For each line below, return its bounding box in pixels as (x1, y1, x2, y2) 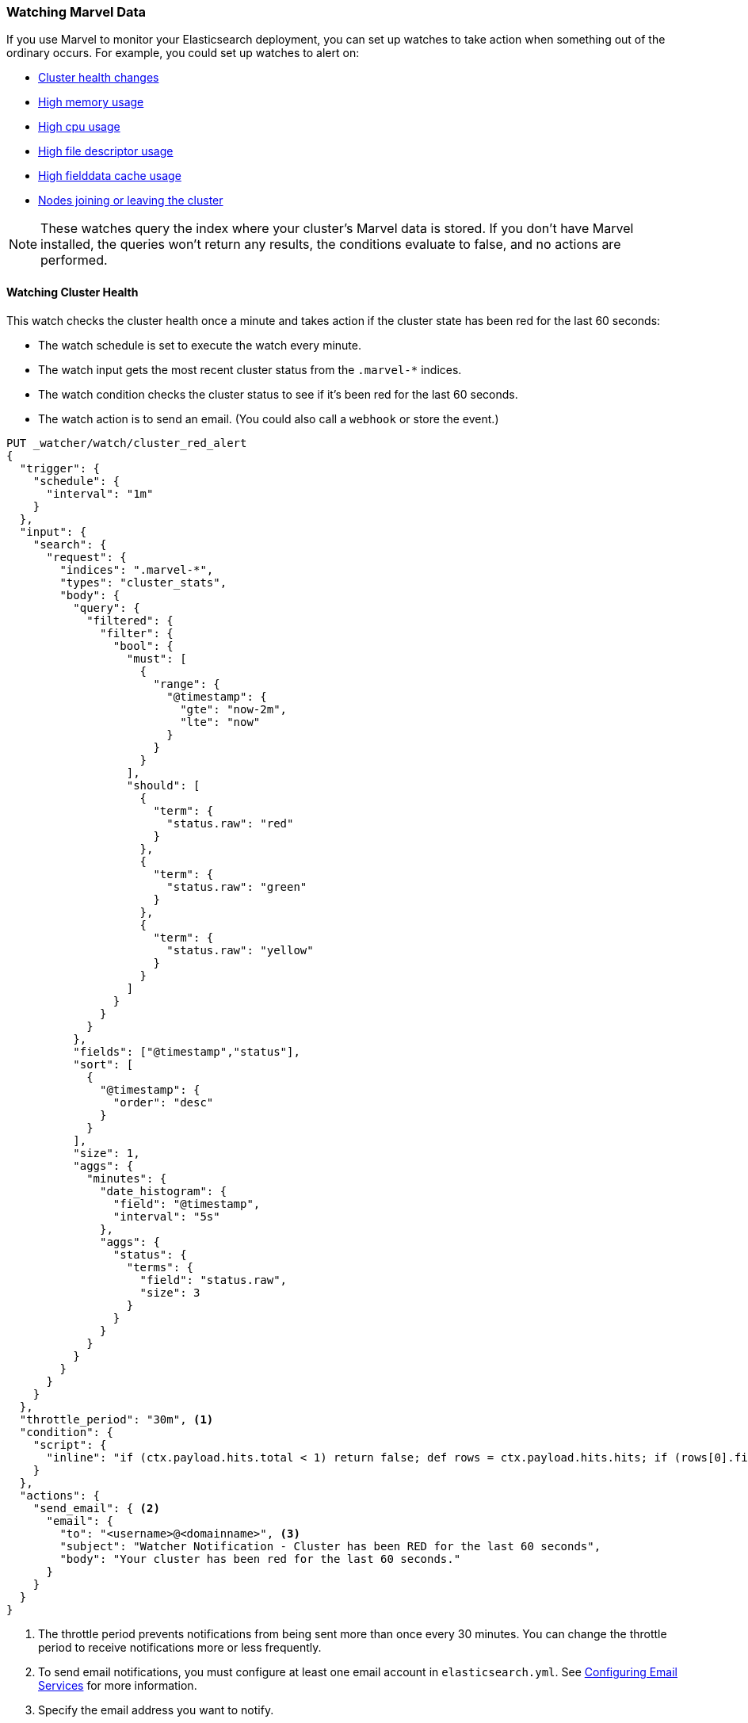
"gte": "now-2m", (180, 702, 288, 716)
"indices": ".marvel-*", (59, 563, 214, 576)
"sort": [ (73, 1057, 134, 1071)
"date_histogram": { (100, 1184, 227, 1198)
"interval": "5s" (113, 1209, 220, 1223)
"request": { (46, 550, 127, 564)
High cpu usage (38, 120, 120, 134)
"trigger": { (19, 461, 101, 475)
